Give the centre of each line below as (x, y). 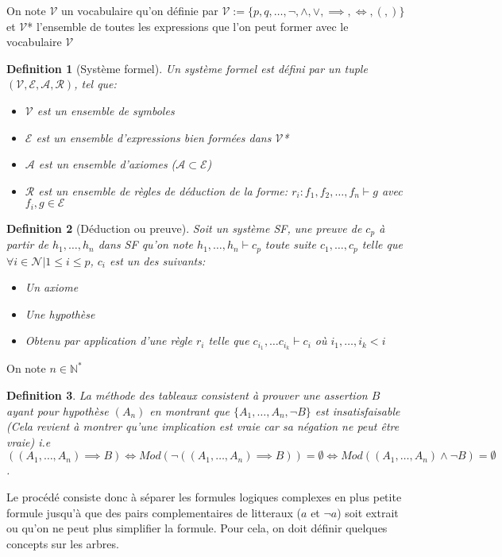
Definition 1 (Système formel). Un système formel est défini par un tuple (187, 68)
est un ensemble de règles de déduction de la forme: (163, 190)
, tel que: (95, 84)
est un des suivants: (158, 260)
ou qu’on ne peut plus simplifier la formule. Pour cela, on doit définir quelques (197, 528)
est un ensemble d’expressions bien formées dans (154, 137)
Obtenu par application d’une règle (108, 340)
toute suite (290, 244)
